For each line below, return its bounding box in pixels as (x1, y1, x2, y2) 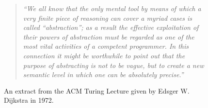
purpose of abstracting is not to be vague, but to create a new (23, 60, 204, 70)
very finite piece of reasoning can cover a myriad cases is (23, 13, 192, 23)
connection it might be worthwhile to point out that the (23, 50, 185, 60)
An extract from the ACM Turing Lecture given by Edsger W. (4, 85, 190, 95)
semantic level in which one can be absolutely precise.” (23, 69, 184, 80)
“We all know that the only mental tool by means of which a (23, 3, 201, 13)
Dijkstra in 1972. (4, 95, 54, 105)
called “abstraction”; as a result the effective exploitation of (23, 22, 199, 32)
